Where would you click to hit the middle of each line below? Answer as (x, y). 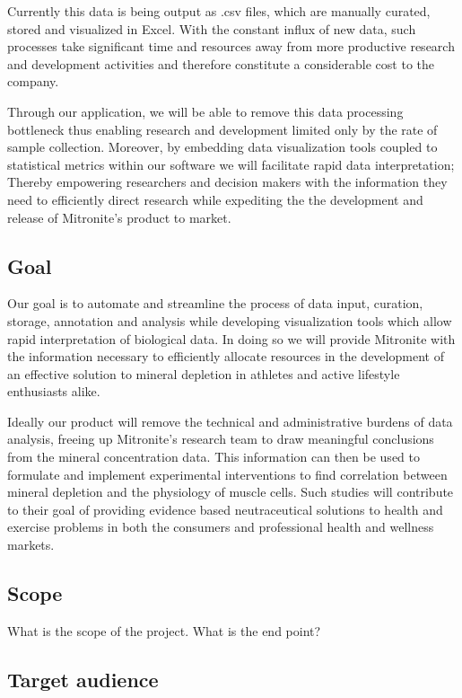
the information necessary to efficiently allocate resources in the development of (226, 356)
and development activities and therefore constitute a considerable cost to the (221, 63)
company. (33, 81)
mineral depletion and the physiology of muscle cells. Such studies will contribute (231, 492)
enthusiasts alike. (54, 391)
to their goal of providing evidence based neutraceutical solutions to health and (225, 509)
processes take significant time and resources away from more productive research (231, 46)
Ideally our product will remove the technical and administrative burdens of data (230, 421)
